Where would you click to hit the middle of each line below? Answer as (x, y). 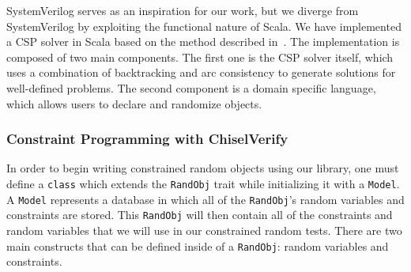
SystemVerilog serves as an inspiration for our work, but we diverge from (183, 10)
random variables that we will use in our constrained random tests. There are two (204, 230)
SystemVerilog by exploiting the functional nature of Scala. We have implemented (204, 26)
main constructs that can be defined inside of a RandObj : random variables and (198, 246)
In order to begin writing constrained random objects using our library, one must (203, 168)
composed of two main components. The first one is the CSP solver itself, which (200, 57)
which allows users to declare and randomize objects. (134, 103)
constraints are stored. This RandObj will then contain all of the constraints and (200, 215)
